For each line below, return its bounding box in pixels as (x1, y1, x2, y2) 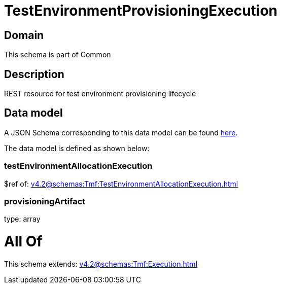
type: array (4, 214, 41, 224)
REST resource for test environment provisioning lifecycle (4, 89, 196, 98)
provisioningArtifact (4, 196, 86, 206)
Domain (4, 28, 44, 42)
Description (4, 67, 64, 81)
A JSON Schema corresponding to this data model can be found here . (4, 128, 238, 137)
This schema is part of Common (4, 50, 111, 59)
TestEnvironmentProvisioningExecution (4, 2, 278, 19)
